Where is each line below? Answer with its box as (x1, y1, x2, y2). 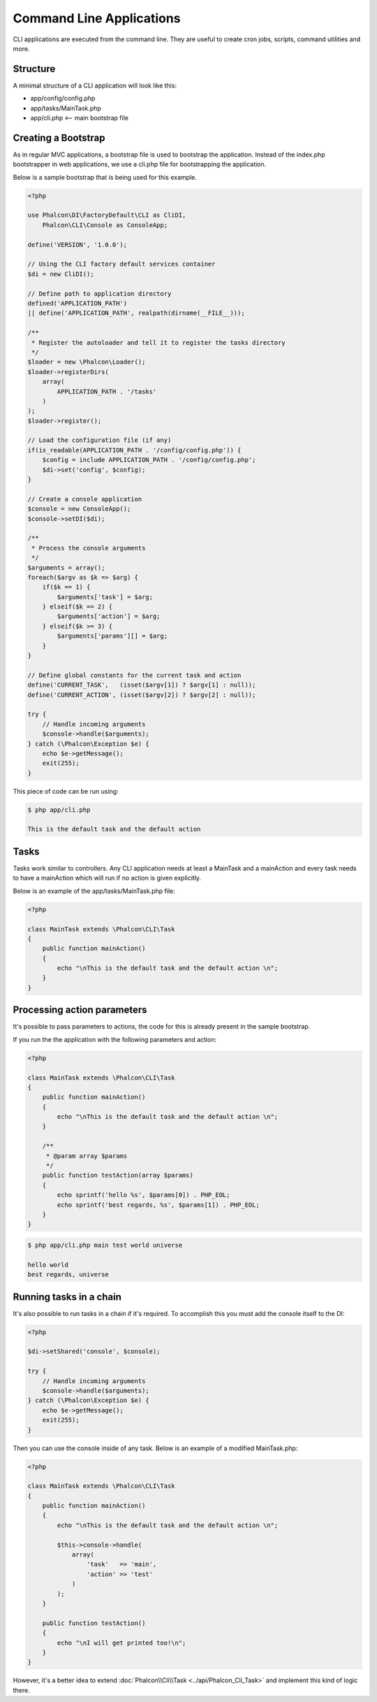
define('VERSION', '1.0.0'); (27, 241, 128, 248)
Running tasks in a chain (13, 1291, 121, 1303)
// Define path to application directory (27, 289, 172, 297)
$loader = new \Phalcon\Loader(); (27, 358, 146, 366)
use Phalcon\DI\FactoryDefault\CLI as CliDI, (27, 211, 186, 220)
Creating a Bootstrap (13, 131, 105, 143)
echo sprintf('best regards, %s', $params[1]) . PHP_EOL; (57, 1201, 260, 1209)
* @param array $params (45, 1152, 128, 1160)
